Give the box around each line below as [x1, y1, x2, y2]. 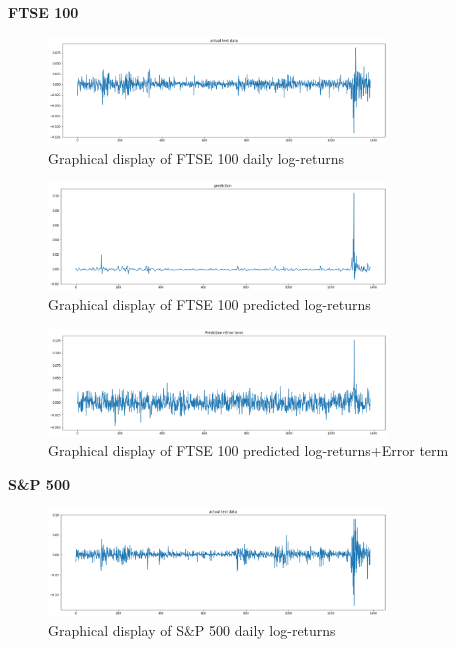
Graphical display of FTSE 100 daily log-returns [48, 147, 344, 168]
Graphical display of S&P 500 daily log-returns [48, 620, 336, 641]
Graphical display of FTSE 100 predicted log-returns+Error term [48, 440, 449, 461]
